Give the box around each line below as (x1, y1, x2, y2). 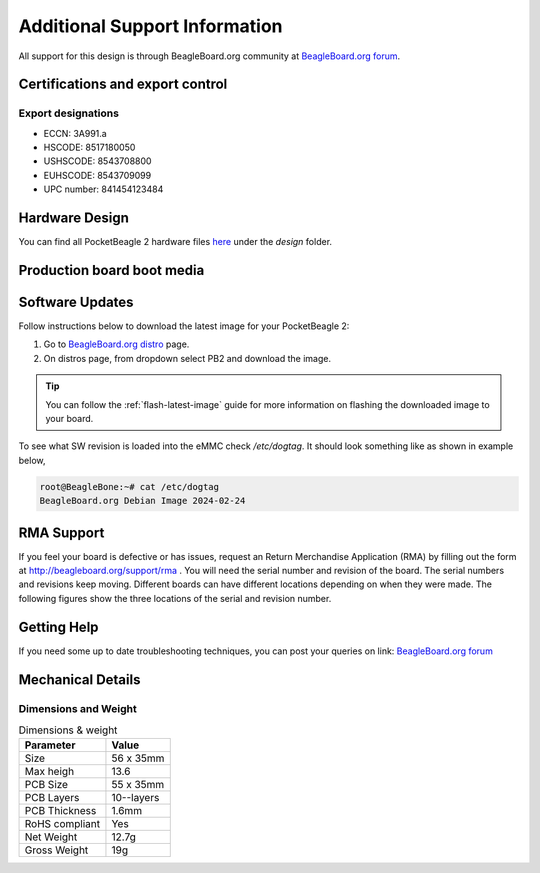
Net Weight (24, 830, 78, 844)
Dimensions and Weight (18, 701, 137, 715)
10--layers (111, 791, 160, 805)
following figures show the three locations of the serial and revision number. (18, 592, 332, 604)
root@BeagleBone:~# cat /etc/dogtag (39, 481, 220, 492)
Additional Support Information (18, 15, 284, 37)
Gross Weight (24, 843, 89, 857)
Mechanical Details (18, 671, 141, 688)
